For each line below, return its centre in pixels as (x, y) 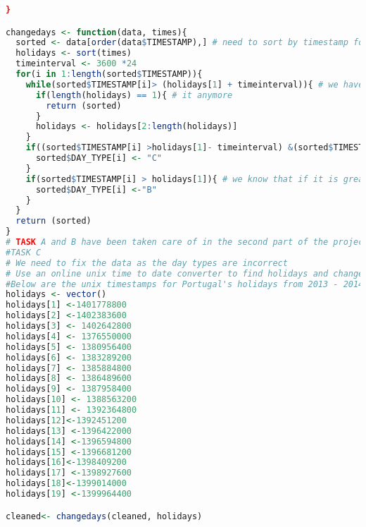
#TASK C (24, 252)
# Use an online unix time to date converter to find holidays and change (185, 273)
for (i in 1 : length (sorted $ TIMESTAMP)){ (109, 74)
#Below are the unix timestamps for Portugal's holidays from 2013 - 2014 (185, 284)
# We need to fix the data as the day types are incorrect (147, 263)
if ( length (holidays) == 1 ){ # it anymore (134, 95)
